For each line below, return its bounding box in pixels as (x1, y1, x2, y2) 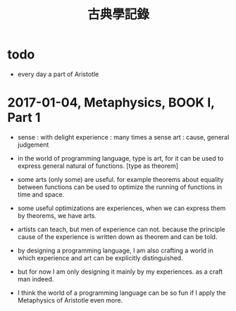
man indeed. (17, 274, 54, 283)
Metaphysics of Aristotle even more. (17, 295, 123, 304)
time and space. (17, 190, 65, 198)
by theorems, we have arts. (17, 211, 97, 219)
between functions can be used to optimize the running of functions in (17, 183, 223, 191)
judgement (17, 140, 49, 149)
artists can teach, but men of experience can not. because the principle (17, 225, 225, 233)
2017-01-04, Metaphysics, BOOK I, (7, 94, 215, 111)
